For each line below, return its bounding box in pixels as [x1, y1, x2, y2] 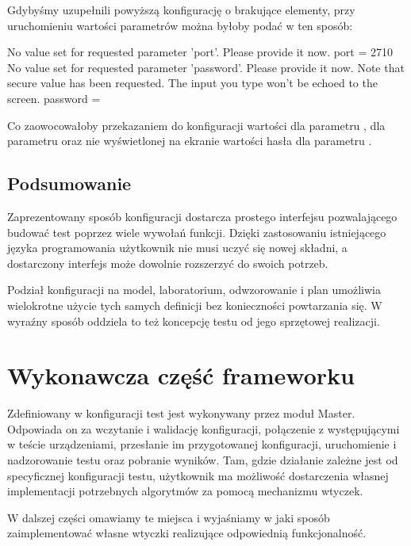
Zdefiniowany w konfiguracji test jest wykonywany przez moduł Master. [7, 405, 355, 422]
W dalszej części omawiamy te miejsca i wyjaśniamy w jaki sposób [7, 509, 330, 525]
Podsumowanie [7, 171, 132, 196]
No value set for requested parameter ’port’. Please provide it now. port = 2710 [7, 44, 394, 60]
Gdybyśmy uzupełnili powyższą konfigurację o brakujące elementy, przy [7, 2, 355, 17]
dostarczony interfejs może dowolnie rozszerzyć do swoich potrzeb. [7, 254, 328, 271]
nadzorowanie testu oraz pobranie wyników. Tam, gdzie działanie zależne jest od [7, 452, 398, 468]
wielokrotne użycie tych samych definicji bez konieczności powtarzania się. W [7, 296, 382, 313]
